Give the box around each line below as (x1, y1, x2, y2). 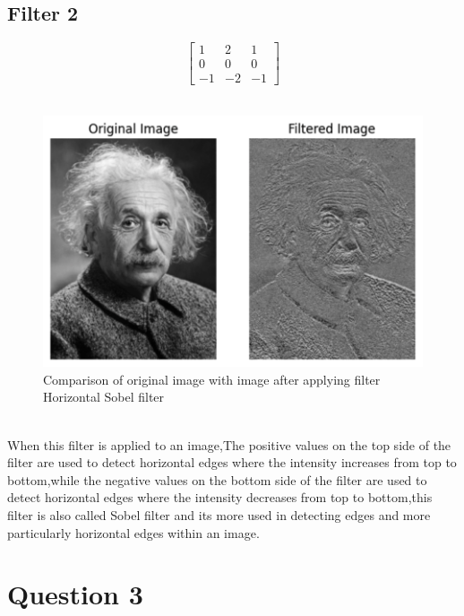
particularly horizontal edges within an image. (7, 523, 260, 542)
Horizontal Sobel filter (43, 387, 165, 406)
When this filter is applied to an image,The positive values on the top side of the (7, 435, 451, 454)
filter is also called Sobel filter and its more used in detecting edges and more (7, 506, 431, 525)
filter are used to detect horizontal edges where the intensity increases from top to (7, 453, 457, 472)
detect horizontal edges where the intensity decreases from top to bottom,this (7, 488, 433, 507)
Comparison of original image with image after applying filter (43, 369, 381, 388)
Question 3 (7, 576, 143, 612)
